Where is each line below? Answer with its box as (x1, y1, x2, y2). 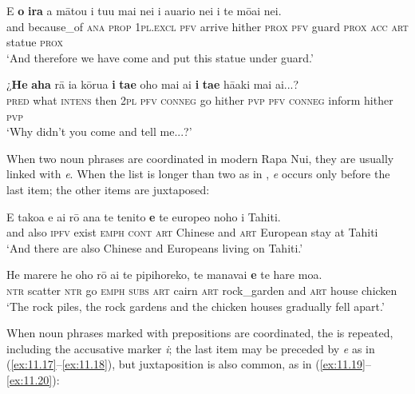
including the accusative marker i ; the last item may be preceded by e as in (6, 340, 375, 356)
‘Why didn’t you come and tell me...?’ (6, 123, 192, 140)
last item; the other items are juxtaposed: (6, 181, 210, 197)
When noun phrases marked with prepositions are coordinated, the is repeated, (6, 324, 393, 341)
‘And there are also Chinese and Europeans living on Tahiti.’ (6, 239, 303, 256)
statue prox (6, 34, 63, 50)
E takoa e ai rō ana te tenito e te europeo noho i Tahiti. (6, 208, 281, 225)
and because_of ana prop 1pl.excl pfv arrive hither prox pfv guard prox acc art (6, 18, 409, 34)
